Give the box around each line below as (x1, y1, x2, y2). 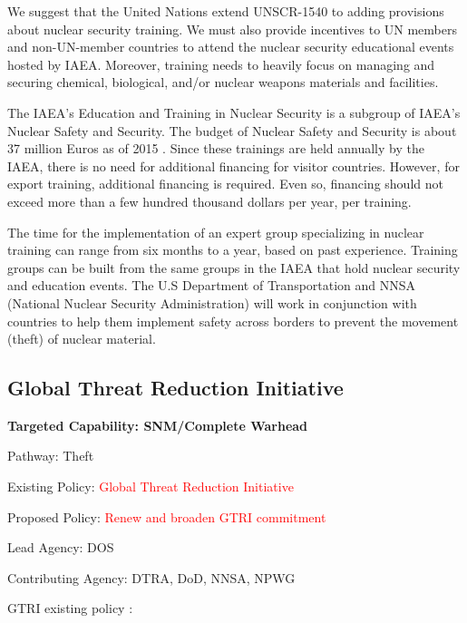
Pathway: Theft (7, 446, 94, 465)
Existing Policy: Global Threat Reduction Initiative (7, 477, 294, 496)
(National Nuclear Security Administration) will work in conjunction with (7, 293, 417, 312)
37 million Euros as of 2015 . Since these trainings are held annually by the (7, 139, 424, 158)
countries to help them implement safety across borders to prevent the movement (7, 311, 459, 330)
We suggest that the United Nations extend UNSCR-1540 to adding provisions (7, 2, 444, 20)
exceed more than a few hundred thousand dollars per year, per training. (7, 191, 412, 210)
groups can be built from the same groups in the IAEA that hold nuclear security (7, 258, 461, 277)
